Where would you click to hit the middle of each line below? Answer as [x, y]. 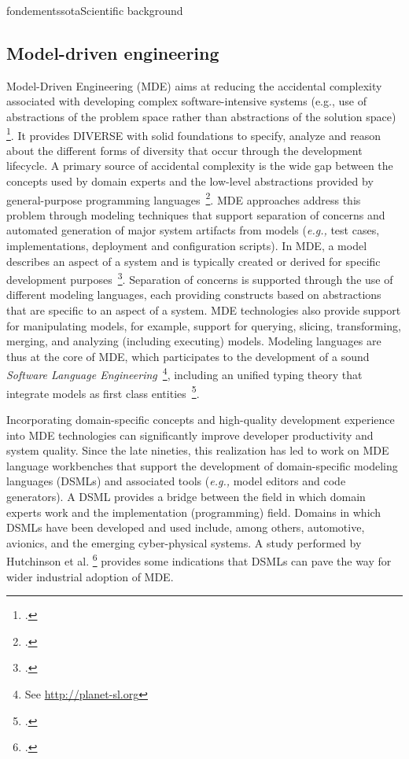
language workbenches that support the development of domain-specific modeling [202, 465]
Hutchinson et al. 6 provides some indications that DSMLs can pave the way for [199, 560]
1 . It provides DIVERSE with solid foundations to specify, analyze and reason [194, 134]
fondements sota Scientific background [95, 10]
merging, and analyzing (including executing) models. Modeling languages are [194, 341]
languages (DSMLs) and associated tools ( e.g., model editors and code [176, 481]
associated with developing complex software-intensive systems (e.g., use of [186, 101]
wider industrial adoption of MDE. [90, 576]
